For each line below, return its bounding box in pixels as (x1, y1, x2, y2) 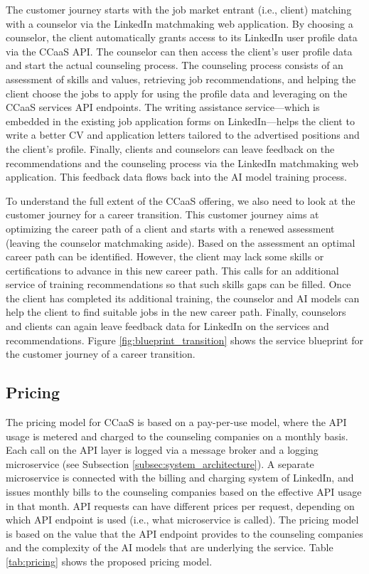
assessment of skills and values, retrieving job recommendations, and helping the (6, 71, 356, 86)
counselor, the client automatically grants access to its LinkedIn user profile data (6, 30, 358, 45)
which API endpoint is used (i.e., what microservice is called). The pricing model (6, 512, 359, 527)
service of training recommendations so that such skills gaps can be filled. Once (6, 277, 351, 292)
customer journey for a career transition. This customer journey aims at (6, 207, 319, 222)
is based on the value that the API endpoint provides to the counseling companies (6, 526, 363, 541)
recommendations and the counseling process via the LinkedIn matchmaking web (6, 155, 359, 170)
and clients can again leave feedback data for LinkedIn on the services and (6, 319, 329, 334)
